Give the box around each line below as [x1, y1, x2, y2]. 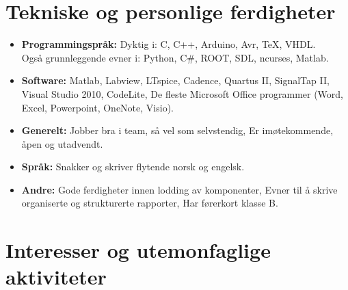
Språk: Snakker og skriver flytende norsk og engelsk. [21, 159, 245, 174]
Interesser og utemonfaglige [5, 236, 271, 264]
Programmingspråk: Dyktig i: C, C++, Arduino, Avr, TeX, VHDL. [21, 37, 316, 51]
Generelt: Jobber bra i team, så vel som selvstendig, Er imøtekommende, [21, 123, 334, 137]
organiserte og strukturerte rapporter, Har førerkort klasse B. [21, 196, 278, 210]
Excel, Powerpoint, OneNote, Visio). [21, 100, 174, 114]
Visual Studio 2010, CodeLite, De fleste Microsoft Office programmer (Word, [21, 86, 343, 101]
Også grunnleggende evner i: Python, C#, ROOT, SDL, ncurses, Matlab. [21, 50, 329, 64]
